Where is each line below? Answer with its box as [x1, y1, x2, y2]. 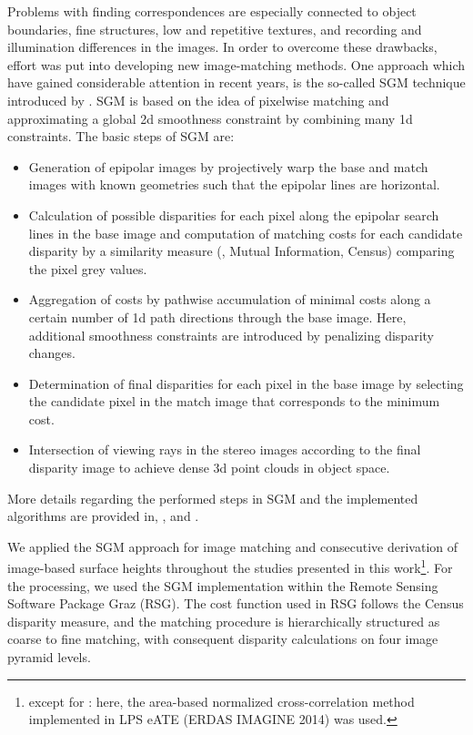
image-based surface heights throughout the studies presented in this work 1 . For [7, 556, 453, 577]
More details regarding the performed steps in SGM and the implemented [7, 488, 418, 507]
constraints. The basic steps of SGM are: [7, 127, 235, 146]
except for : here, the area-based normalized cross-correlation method [28, 691, 415, 710]
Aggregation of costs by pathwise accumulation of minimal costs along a [28, 290, 431, 309]
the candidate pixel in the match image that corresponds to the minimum [28, 392, 440, 411]
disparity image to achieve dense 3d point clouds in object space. [28, 458, 390, 477]
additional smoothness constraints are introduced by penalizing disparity [28, 325, 434, 344]
